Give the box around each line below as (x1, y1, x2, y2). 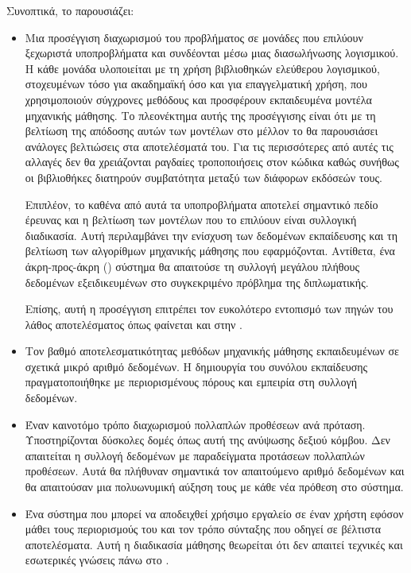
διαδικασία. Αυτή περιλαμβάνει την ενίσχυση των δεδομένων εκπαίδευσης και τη (25, 226, 397, 243)
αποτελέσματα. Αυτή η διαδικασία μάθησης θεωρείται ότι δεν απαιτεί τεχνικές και (25, 536, 403, 552)
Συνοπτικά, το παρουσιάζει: (6, 2, 134, 18)
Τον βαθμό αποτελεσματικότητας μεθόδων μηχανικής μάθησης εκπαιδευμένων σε (25, 343, 399, 359)
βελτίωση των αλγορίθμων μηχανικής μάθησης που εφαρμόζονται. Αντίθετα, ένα (25, 242, 395, 259)
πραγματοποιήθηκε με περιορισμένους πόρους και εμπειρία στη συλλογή (25, 374, 357, 390)
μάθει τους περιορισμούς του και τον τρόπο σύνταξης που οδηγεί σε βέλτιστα (25, 521, 382, 537)
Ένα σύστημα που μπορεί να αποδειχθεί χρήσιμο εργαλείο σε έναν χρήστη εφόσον (25, 505, 404, 521)
